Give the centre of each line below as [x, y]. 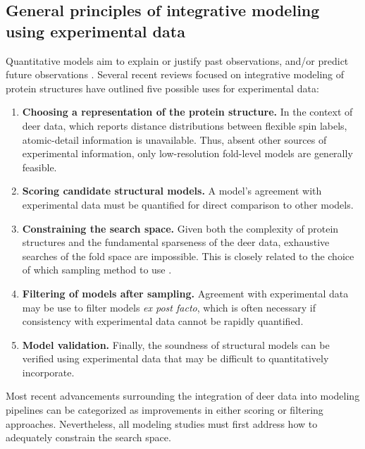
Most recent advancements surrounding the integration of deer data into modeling [183, 396]
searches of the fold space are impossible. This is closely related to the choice [188, 256]
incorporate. [48, 372]
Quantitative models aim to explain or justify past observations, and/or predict [177, 60]
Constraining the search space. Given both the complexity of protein [180, 228]
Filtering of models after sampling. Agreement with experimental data [185, 293]
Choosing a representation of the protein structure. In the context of [187, 112]
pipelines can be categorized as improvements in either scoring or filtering [165, 410]
